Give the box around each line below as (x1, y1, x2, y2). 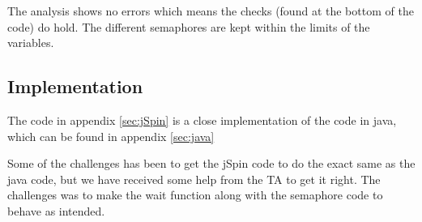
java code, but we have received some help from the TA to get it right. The (7, 170, 381, 187)
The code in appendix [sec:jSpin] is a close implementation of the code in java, (7, 111, 397, 128)
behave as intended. (7, 202, 105, 219)
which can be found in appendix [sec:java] (7, 127, 215, 144)
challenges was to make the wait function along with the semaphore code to (7, 186, 383, 203)
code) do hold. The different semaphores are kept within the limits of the (7, 18, 370, 35)
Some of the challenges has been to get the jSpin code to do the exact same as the (7, 155, 416, 172)
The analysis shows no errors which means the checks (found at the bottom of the (7, 2, 414, 19)
